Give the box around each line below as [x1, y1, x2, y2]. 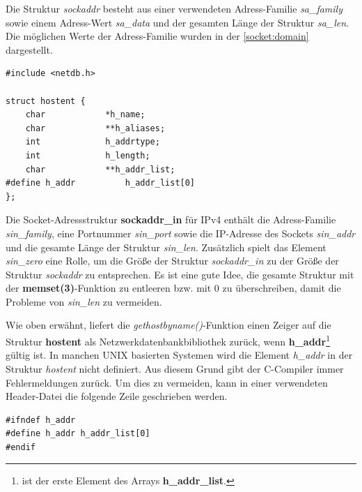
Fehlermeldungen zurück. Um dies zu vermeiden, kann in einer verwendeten [6, 375, 328, 389]
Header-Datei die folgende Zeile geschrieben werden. [6, 389, 228, 403]
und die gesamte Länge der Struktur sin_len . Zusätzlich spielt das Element [6, 239, 326, 254]
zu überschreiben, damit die [222, 281, 341, 295]
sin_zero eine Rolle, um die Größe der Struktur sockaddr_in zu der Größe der [6, 253, 339, 268]
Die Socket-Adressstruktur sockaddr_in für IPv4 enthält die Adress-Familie [6, 212, 336, 227]
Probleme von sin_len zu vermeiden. [6, 294, 162, 308]
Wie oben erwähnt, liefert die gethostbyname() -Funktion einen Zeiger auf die [6, 318, 331, 332]
